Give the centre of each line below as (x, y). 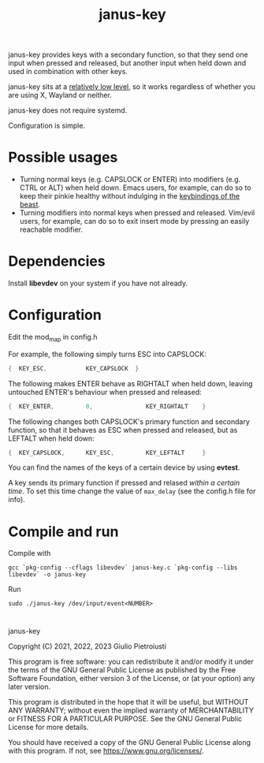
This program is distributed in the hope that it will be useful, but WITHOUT (128, 702)
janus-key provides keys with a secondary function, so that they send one (128, 55)
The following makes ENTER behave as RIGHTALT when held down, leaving (131, 383)
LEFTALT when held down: (51, 438)
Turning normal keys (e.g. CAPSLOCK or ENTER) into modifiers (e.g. (130, 180)
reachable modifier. (51, 229)
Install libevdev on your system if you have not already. (98, 283)
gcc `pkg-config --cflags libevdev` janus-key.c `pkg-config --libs (123, 568)
